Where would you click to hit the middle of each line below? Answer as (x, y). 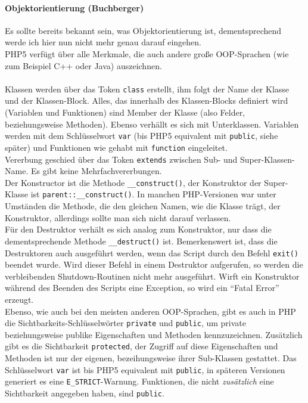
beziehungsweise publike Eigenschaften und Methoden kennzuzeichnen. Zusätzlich (154, 334)
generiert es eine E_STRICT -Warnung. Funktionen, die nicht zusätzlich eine (139, 381)
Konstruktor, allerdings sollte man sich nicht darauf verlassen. (118, 217)
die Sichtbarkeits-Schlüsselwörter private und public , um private (125, 323)
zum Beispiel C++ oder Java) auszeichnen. (83, 65)
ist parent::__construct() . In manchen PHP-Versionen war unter (153, 194)
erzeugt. (19, 299)
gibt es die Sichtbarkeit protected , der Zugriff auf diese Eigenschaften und (141, 346)
